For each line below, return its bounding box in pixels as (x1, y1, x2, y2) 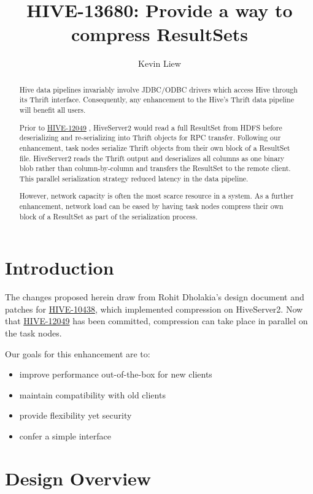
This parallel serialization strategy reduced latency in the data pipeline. (19, 173, 249, 183)
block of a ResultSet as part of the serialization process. (19, 211, 198, 221)
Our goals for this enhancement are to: (5, 347, 150, 360)
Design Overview (5, 465, 152, 490)
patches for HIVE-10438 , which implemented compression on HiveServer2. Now (5, 302, 303, 315)
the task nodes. (5, 327, 62, 340)
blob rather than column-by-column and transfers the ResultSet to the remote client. (19, 163, 291, 173)
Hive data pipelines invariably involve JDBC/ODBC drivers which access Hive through (19, 84, 298, 94)
